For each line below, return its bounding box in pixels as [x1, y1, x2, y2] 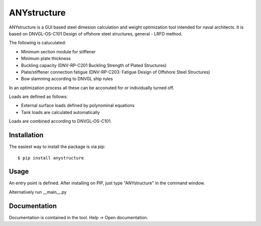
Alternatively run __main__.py [9, 189, 67, 195]
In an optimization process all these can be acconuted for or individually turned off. [9, 85, 174, 91]
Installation [9, 131, 43, 139]
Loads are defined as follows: [9, 94, 68, 99]
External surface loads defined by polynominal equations [21, 102, 135, 109]
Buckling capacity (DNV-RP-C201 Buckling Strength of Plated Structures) [21, 62, 167, 68]
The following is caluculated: [9, 40, 66, 46]
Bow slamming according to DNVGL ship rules [21, 76, 113, 82]
